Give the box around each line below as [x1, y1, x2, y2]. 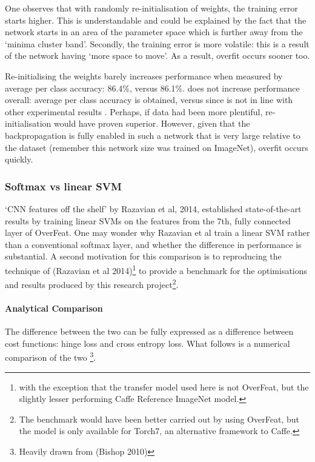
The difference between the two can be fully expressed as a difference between [5, 325, 294, 338]
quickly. [5, 153, 33, 166]
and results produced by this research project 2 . [5, 276, 179, 290]
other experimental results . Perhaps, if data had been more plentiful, [5, 105, 263, 118]
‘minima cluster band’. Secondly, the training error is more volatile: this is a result [5, 37, 310, 50]
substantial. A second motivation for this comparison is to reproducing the [5, 250, 282, 263]
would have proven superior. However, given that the [53, 117, 250, 130]
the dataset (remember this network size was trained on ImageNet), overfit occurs [5, 141, 308, 153]
